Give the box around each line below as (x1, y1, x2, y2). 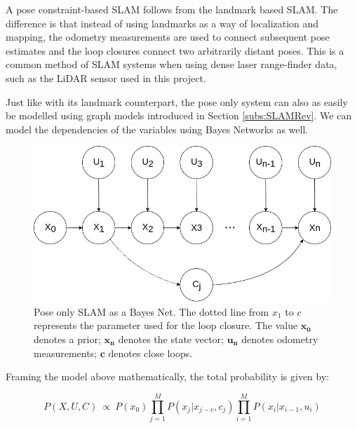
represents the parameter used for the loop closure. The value (34, 318, 298, 333)
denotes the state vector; (118, 331, 224, 346)
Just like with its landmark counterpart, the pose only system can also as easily (6, 94, 348, 109)
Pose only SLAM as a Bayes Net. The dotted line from (34, 304, 269, 319)
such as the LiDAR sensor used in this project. (6, 70, 206, 85)
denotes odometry (241, 331, 318, 346)
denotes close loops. (108, 345, 193, 360)
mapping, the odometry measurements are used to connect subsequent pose (6, 29, 330, 44)
